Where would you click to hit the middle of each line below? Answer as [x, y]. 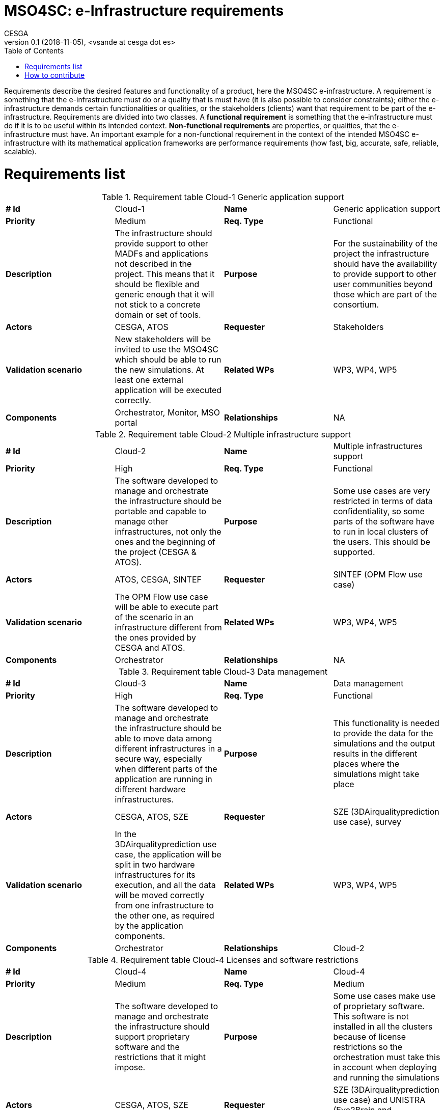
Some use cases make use [384, 996]
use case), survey [367, 822]
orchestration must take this [387, 1057]
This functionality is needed [386, 723]
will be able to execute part [166, 607]
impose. [130, 1067]
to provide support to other [385, 274]
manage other [142, 522]
